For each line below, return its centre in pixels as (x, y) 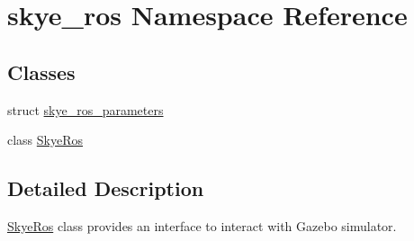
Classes (41, 71)
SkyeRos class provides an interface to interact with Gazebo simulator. (202, 225)
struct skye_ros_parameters (85, 109)
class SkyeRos (45, 140)
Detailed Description (106, 188)
